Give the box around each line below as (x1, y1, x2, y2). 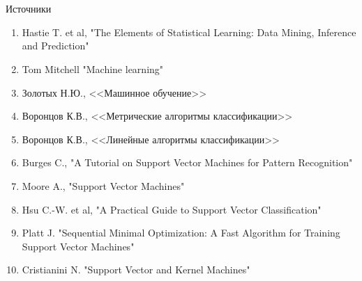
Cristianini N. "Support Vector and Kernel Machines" (22, 262, 250, 277)
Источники (6, 1, 52, 16)
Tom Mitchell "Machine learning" (22, 61, 164, 76)
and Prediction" (22, 38, 89, 53)
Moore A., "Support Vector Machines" (22, 178, 185, 193)
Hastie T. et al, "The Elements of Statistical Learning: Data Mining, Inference (22, 24, 356, 39)
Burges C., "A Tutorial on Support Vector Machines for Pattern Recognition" (22, 155, 353, 170)
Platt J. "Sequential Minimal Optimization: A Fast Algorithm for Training (22, 225, 340, 240)
